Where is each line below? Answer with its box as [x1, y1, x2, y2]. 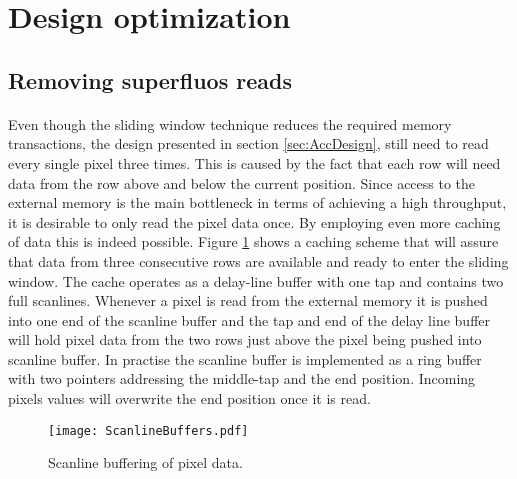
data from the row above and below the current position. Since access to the [8, 172, 476, 193]
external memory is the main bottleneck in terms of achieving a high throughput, [8, 192, 507, 213]
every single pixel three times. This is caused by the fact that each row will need [8, 152, 501, 173]
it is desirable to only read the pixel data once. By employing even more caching [8, 211, 501, 232]
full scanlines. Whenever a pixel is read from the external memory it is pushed [8, 290, 488, 311]
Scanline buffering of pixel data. [48, 452, 243, 473]
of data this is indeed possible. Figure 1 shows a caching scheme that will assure [8, 231, 499, 252]
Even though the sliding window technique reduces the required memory [8, 113, 452, 134]
